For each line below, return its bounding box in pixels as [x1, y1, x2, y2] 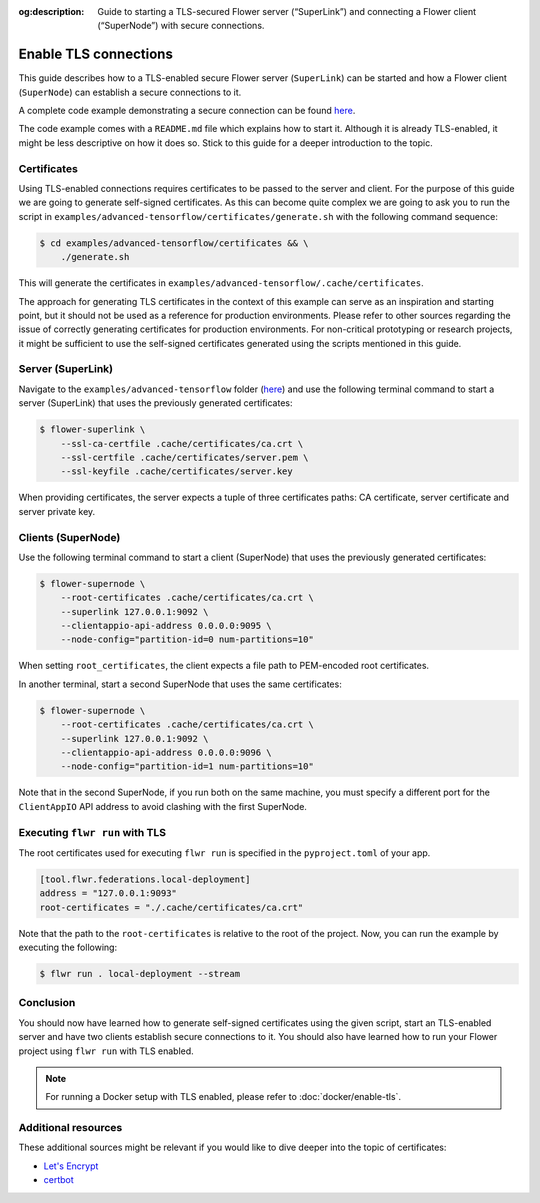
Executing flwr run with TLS [18, 825, 167, 839]
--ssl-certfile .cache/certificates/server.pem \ [60, 452, 309, 463]
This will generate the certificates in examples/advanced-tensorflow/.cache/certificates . [18, 277, 424, 289]
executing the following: [18, 941, 118, 954]
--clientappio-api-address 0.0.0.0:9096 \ [60, 746, 272, 758]
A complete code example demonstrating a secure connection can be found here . [18, 105, 356, 117]
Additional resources [18, 1121, 123, 1135]
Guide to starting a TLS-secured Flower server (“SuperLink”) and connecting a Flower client [97, 6, 477, 17]
